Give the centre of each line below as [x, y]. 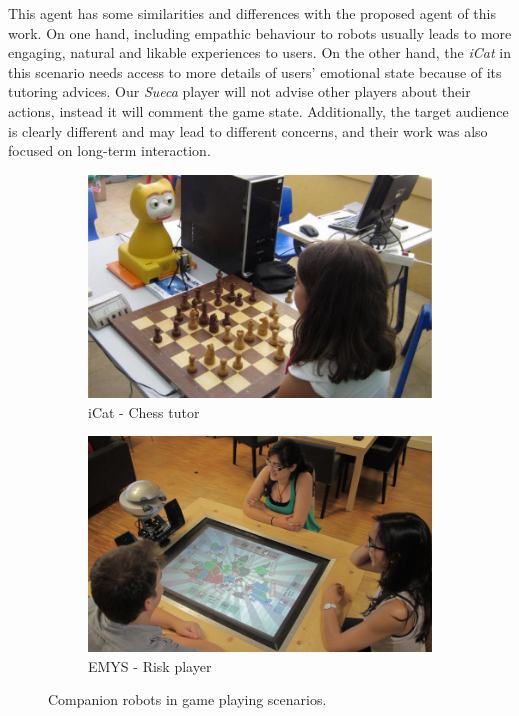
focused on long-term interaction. [109, 150]
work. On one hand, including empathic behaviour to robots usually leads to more [260, 32]
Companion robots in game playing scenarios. [187, 699]
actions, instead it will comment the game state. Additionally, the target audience [258, 110]
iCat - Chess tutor [144, 411]
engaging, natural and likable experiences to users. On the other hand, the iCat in [259, 52]
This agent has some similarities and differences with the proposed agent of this [252, 13]
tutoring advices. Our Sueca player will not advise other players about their [239, 91]
